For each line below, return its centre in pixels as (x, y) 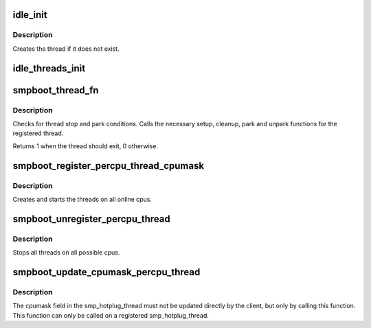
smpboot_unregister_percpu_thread (92, 219)
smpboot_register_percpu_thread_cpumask (109, 166)
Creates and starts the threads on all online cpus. (82, 199)
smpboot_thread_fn (56, 90)
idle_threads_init (49, 68)
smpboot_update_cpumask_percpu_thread (106, 272)
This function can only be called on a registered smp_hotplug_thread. (111, 315)
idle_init (30, 15)
